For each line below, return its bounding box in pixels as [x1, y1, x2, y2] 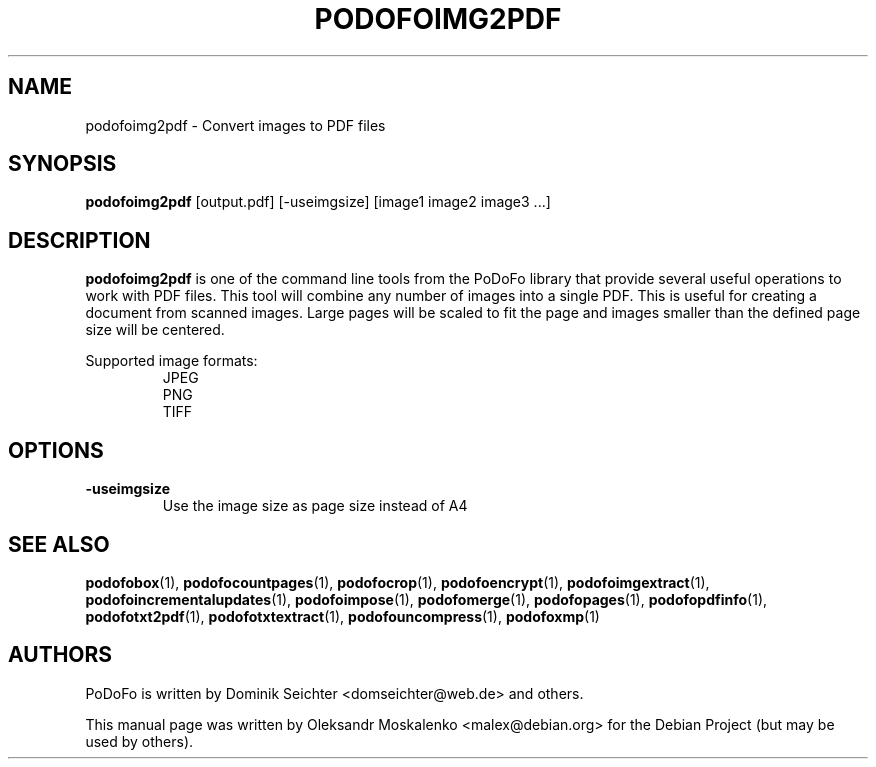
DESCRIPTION [8, 227, 151, 253]
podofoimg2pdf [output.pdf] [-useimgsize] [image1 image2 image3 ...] [85, 193, 551, 211]
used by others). [85, 732, 194, 750]
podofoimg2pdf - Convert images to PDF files [85, 116, 386, 134]
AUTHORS [8, 642, 113, 668]
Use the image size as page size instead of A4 [162, 497, 468, 515]
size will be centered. [85, 321, 225, 339]
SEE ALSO [8, 531, 110, 557]
